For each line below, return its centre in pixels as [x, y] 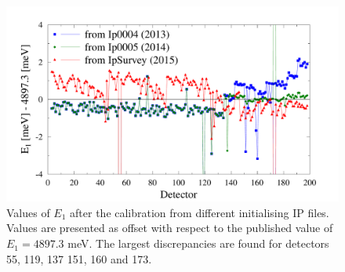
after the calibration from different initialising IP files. [200, 212]
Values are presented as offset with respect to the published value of [170, 228]
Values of [28, 212]
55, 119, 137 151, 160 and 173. [79, 258]
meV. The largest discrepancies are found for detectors [198, 243]
